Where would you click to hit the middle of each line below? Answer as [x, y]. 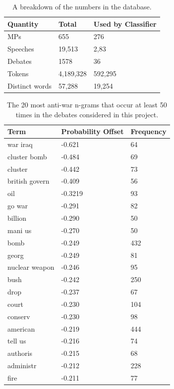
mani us [20, 230]
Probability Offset [92, 131]
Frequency [148, 131]
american [21, 328]
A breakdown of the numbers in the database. [82, 6]
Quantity [23, 24]
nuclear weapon [31, 267]
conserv [19, 316]
